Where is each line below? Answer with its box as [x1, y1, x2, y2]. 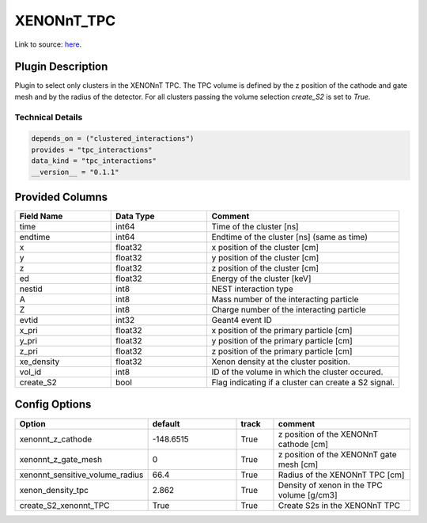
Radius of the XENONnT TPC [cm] [278, 469, 405, 480]
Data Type [115, 210, 155, 222]
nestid [19, 283, 43, 294]
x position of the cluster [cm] [211, 242, 319, 253]
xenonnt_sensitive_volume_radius [19, 469, 144, 480]
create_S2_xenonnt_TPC [19, 499, 110, 510]
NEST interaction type [211, 283, 294, 294]
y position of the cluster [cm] [211, 252, 319, 263]
